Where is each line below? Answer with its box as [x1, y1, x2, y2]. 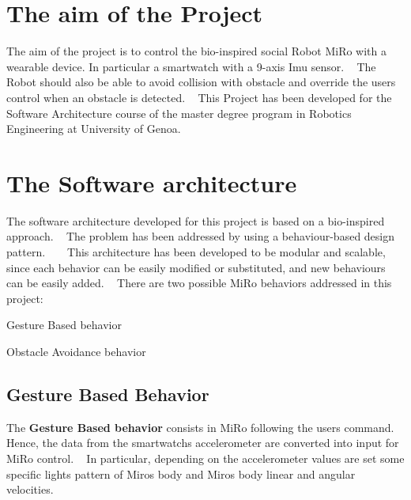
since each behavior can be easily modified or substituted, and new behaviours [6, 259, 386, 275]
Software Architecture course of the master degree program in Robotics [6, 104, 352, 121]
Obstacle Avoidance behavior [6, 343, 146, 359]
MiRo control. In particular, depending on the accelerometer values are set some [6, 449, 405, 466]
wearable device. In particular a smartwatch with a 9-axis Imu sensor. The [6, 58, 376, 74]
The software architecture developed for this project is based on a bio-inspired [6, 212, 385, 229]
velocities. [6, 481, 54, 498]
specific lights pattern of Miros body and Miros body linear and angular [6, 465, 356, 482]
